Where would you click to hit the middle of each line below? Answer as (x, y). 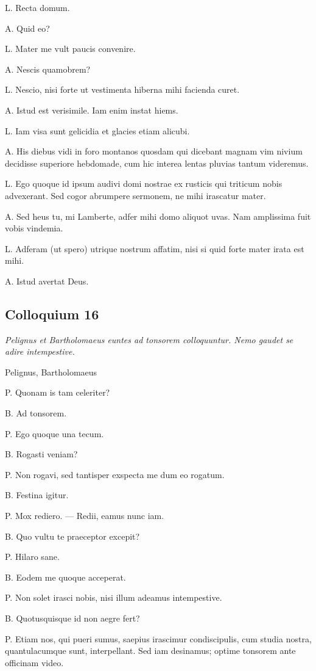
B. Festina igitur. (37, 495)
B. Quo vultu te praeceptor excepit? (72, 536)
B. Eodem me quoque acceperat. (65, 577)
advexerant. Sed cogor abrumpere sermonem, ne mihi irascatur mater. (135, 195)
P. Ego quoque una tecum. (54, 433)
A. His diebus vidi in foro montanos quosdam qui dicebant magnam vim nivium (154, 151)
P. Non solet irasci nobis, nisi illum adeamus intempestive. (114, 597)
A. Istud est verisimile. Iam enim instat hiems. (92, 110)
